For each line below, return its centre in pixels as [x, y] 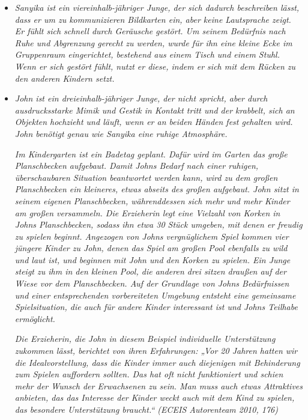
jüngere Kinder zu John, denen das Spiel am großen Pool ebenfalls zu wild [151, 248]
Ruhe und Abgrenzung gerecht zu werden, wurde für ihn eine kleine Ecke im [153, 42]
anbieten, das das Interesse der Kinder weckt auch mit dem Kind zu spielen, [155, 397]
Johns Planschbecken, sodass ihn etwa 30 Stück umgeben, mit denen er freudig [159, 224]
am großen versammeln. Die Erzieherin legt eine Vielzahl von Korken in [147, 212]
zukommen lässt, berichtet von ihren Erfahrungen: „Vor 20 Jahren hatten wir [156, 351]
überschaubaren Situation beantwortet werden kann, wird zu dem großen [146, 177]
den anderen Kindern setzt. [65, 78]
